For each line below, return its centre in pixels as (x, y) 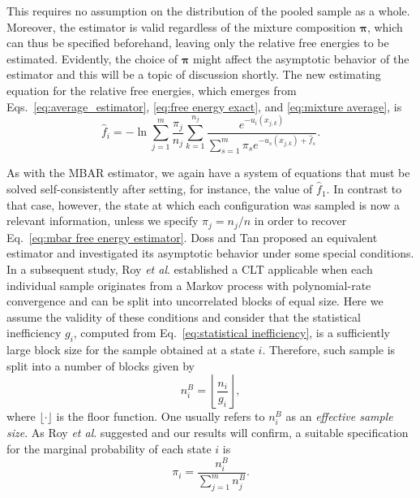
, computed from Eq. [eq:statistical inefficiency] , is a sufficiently (232, 333)
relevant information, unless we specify (103, 221)
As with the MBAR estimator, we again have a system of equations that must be (208, 173)
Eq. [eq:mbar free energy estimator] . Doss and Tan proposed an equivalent (192, 237)
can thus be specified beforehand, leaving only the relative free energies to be (198, 43)
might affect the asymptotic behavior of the (301, 58)
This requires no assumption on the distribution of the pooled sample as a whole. (208, 11)
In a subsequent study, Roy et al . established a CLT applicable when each (190, 268)
